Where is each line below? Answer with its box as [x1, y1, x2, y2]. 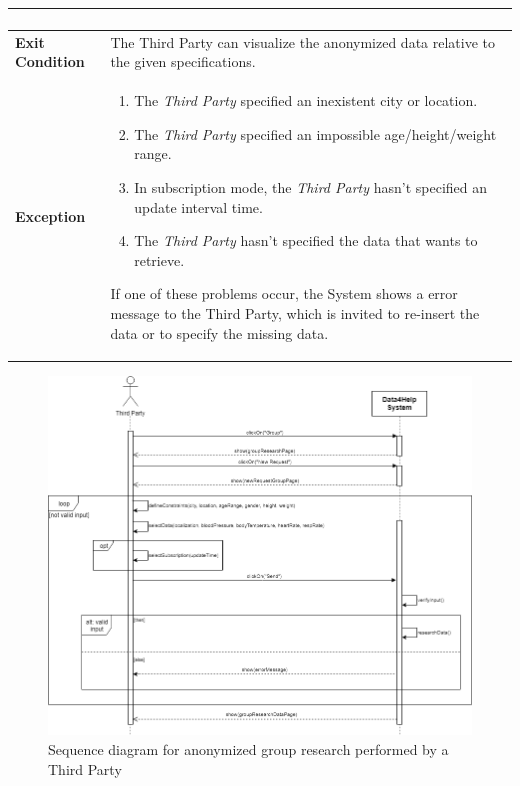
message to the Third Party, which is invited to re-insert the [110, 302, 480, 323]
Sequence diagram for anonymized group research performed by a [48, 738, 449, 759]
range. [134, 143, 172, 164]
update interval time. [134, 196, 263, 217]
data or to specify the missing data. [110, 322, 329, 343]
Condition [15, 51, 85, 72]
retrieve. [134, 249, 185, 270]
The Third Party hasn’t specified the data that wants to [134, 230, 478, 251]
